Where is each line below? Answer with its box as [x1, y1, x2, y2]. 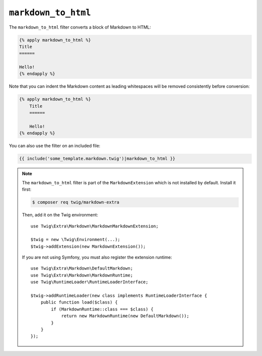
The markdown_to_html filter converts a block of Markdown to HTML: [9, 24, 151, 30]
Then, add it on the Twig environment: [22, 212, 98, 218]
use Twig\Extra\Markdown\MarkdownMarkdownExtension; [31, 223, 159, 229]
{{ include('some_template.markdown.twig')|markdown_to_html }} [19, 156, 176, 162]
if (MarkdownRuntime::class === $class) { [51, 306, 154, 312]
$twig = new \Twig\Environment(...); [31, 237, 121, 243]
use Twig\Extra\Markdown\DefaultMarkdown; [31, 266, 133, 271]
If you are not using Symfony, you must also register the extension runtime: [22, 255, 172, 260]
